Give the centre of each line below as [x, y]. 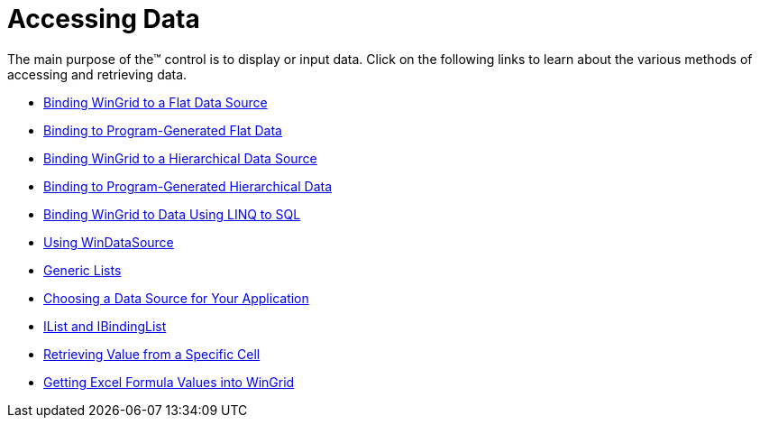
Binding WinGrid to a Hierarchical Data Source [180, 158]
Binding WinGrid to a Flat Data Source [156, 102]
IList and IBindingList [105, 326]
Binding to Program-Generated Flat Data [163, 130]
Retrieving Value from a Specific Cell [152, 354]
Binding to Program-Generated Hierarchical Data [188, 186]
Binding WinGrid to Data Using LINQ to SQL [172, 214]
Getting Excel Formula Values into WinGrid [169, 382]
